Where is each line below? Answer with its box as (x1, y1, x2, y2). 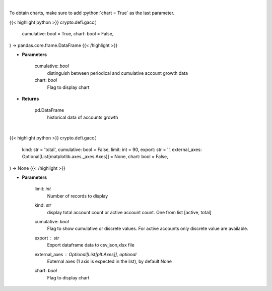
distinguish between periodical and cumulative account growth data (47, 70, 188, 76)
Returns (22, 95, 39, 102)
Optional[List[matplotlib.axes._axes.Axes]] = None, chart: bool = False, (22, 154, 168, 160)
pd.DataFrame (34, 107, 64, 113)
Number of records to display (47, 192, 108, 199)
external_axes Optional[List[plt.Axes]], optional (34, 251, 137, 257)
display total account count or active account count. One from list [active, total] (47, 209, 212, 215)
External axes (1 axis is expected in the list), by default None (47, 258, 172, 264)
